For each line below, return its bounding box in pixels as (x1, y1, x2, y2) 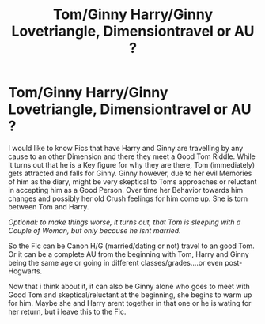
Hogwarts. (8, 266, 43, 276)
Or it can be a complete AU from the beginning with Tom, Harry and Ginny (8, 249, 249, 258)
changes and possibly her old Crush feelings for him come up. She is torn (8, 194, 248, 203)
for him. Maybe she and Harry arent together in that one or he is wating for (8, 298, 252, 307)
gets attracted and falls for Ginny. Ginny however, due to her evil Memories (8, 168, 252, 178)
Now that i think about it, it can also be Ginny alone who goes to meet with (8, 281, 251, 291)
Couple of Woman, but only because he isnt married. (8, 225, 181, 235)
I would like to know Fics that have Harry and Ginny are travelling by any (8, 143, 244, 153)
